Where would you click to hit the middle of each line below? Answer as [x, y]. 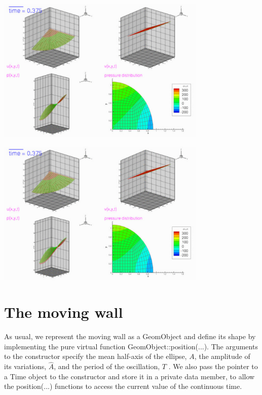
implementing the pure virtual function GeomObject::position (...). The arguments [131, 346]
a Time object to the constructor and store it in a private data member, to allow [129, 376]
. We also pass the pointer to [213, 366]
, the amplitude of [222, 356]
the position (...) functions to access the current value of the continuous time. [123, 386]
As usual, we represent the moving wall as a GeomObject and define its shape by [130, 336]
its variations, [25, 366]
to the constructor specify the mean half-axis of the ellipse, [96, 356]
